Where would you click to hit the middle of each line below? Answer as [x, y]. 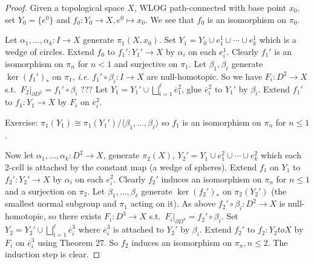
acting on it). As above [173, 203]
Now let [19, 155]
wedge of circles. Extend [50, 51]
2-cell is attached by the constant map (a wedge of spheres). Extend [131, 166]
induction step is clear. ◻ [53, 254]
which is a [278, 40]
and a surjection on [41, 191]
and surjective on [146, 63]
